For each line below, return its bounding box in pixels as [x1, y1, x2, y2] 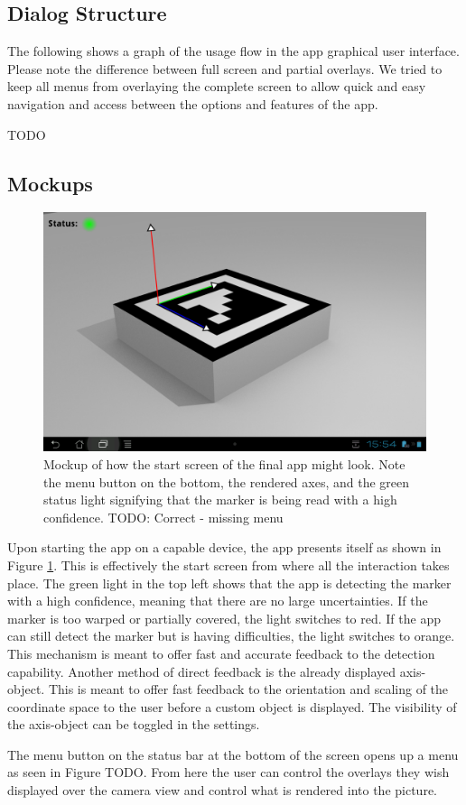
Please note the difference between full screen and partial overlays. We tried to [7, 59, 443, 78]
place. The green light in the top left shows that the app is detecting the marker [7, 573, 452, 592]
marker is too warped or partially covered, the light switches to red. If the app [7, 608, 441, 627]
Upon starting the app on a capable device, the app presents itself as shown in [7, 538, 442, 557]
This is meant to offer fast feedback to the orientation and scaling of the [48, 680, 449, 699]
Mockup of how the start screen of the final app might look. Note [43, 454, 405, 473]
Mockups [7, 169, 93, 197]
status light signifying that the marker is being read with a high [43, 490, 397, 509]
